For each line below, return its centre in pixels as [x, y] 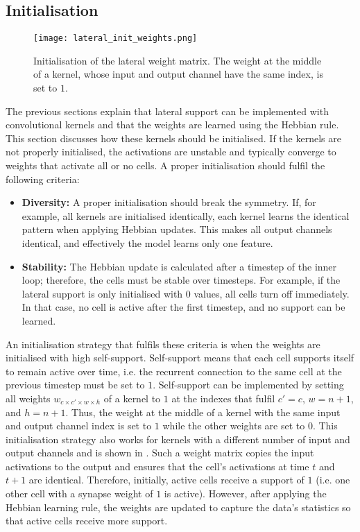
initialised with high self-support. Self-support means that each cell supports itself [180, 358]
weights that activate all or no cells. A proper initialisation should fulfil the [165, 165]
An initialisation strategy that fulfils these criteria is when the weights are [163, 344]
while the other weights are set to [234, 426]
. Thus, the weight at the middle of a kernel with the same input [203, 412]
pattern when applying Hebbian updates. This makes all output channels [177, 229]
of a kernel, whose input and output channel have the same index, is [178, 74]
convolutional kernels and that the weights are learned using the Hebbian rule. [172, 125]
